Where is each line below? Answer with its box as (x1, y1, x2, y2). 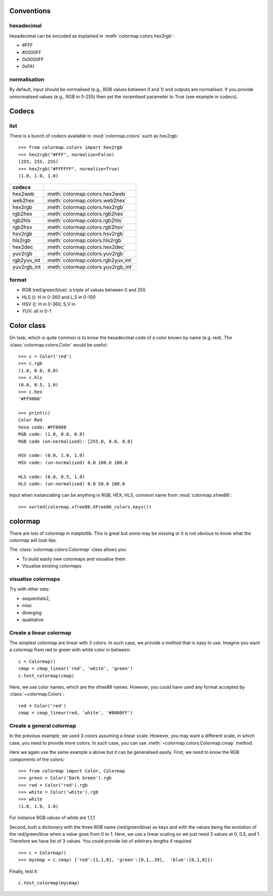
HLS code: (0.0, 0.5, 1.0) (18, 474, 85, 480)
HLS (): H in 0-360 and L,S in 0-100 (22, 294, 96, 300)
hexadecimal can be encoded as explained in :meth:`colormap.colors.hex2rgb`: (9, 33, 174, 39)
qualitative (22, 616, 44, 622)
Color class (9, 321, 46, 330)
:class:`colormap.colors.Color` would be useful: (9, 342, 108, 348)
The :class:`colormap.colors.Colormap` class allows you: (9, 546, 127, 552)
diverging (22, 610, 42, 616)
